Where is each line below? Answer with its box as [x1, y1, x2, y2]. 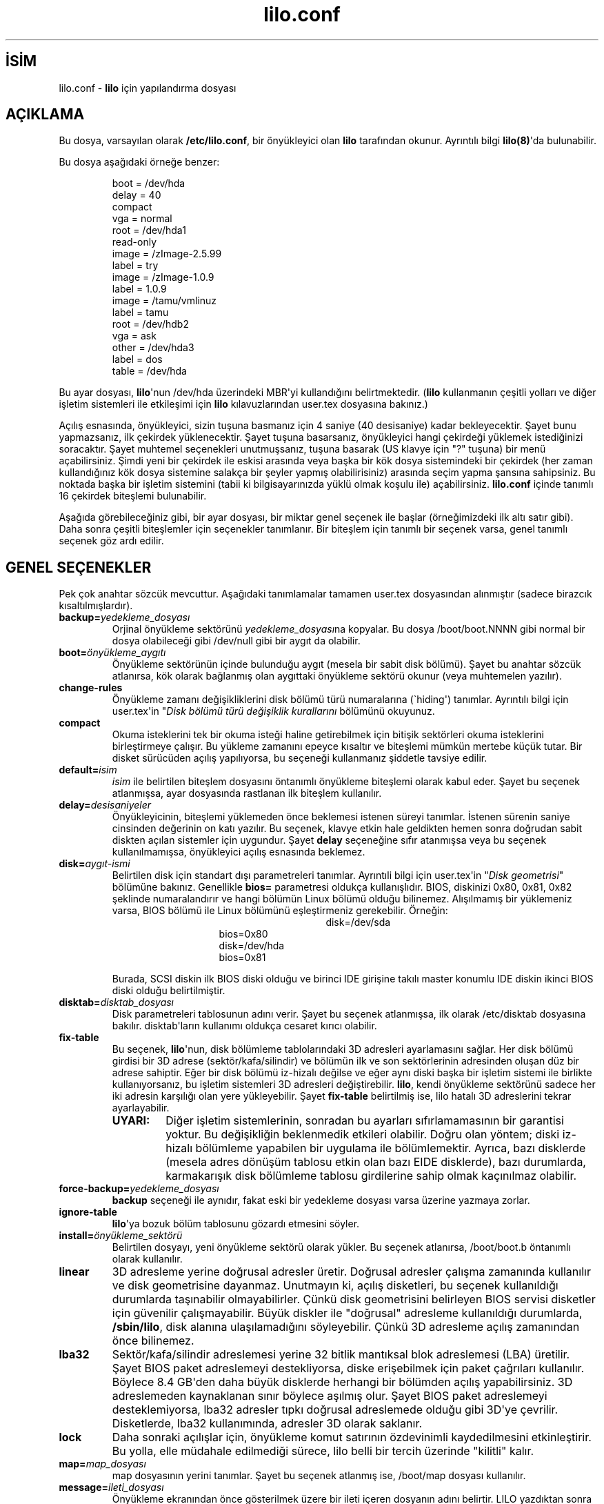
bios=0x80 [219, 928, 268, 940]
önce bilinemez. [112, 1334, 194, 1348]
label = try [112, 259, 159, 272]
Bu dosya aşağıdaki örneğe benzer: [59, 156, 220, 168]
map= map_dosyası [59, 1458, 146, 1470]
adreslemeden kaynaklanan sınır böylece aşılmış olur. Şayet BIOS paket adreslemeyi [112, 1389, 547, 1403]
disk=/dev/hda [219, 940, 285, 952]
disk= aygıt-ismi [59, 858, 130, 870]
